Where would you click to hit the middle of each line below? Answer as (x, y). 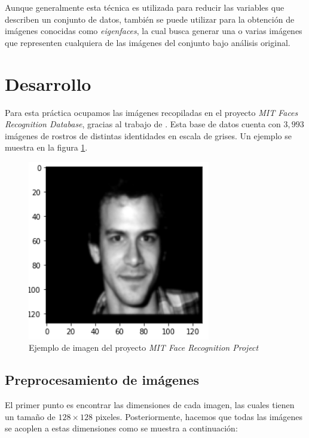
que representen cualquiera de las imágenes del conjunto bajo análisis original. (148, 42)
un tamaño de (30, 416)
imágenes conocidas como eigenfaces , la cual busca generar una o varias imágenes (154, 31)
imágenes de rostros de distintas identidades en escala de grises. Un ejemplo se (148, 135)
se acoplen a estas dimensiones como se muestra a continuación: (121, 428)
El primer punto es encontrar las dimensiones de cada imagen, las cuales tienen (150, 405)
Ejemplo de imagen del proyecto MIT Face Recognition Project (144, 347)
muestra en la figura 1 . (46, 147)
